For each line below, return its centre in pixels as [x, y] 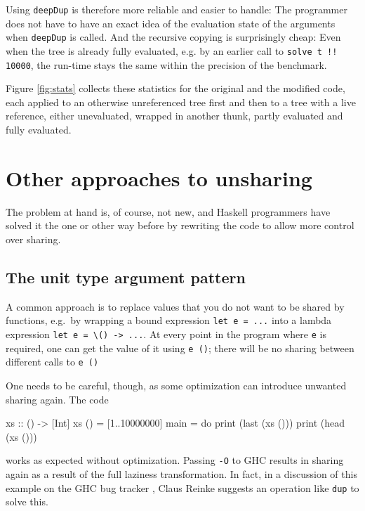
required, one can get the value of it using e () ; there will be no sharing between [180, 348]
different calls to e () [52, 362]
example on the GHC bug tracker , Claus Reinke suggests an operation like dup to [182, 487]
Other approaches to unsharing [159, 177]
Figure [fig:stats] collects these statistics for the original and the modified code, [175, 88]
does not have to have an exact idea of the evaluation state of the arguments [171, 23]
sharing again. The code [57, 399]
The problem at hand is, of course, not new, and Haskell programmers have [168, 211]
